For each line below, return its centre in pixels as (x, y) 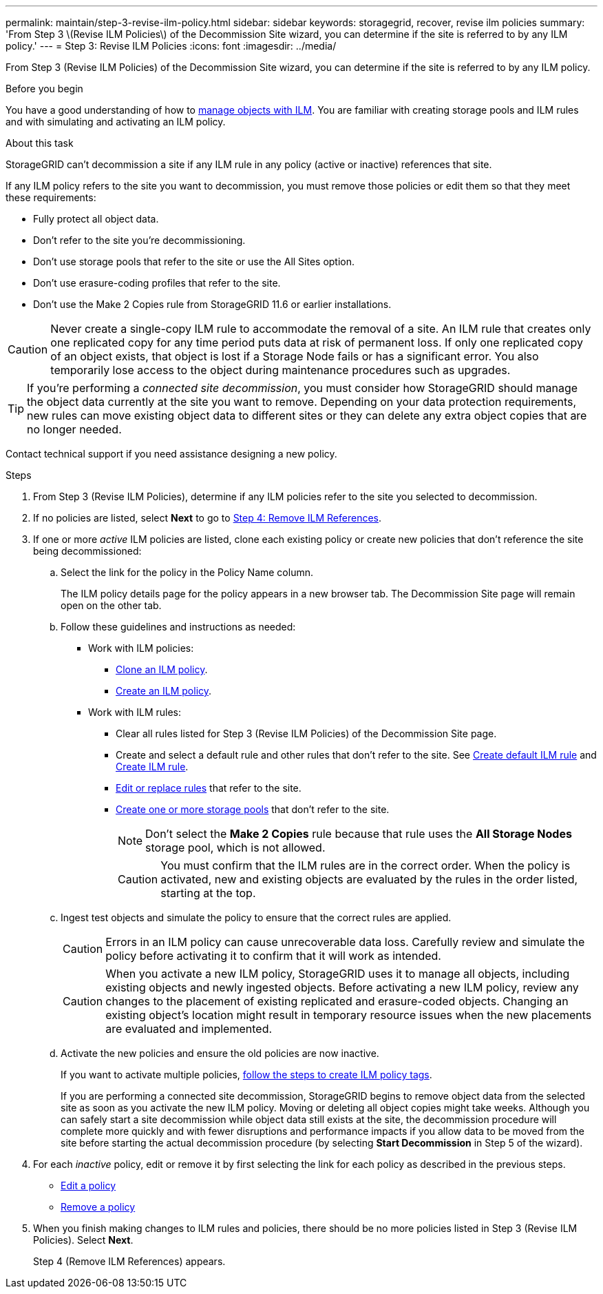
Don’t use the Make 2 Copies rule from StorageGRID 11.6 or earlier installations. (212, 304)
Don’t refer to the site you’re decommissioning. (139, 240)
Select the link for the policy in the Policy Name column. (187, 572)
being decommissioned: (87, 551)
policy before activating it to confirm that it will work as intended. (273, 956)
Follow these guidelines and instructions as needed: (178, 627)
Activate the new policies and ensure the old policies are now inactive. (220, 1053)
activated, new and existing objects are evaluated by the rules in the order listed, (369, 879)
